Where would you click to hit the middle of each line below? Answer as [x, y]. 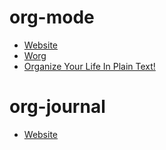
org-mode [52, 17]
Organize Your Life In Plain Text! [89, 66]
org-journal [57, 107]
